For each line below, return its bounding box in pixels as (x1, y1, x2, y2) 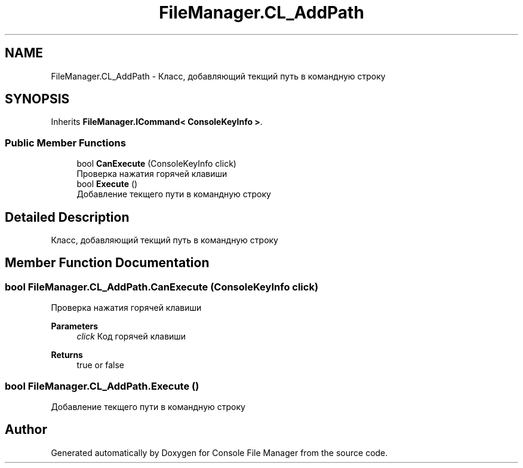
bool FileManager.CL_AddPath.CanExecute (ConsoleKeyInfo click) (5, 280, 319, 293)
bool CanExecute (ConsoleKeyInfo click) (76, 158, 236, 169)
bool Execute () (76, 179, 138, 189)
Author (5, 422, 47, 438)
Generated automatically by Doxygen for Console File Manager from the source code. (51, 447, 388, 458)
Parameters (51, 321, 99, 332)
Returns (51, 350, 83, 360)
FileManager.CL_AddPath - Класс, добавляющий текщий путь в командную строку (51, 71, 386, 81)
